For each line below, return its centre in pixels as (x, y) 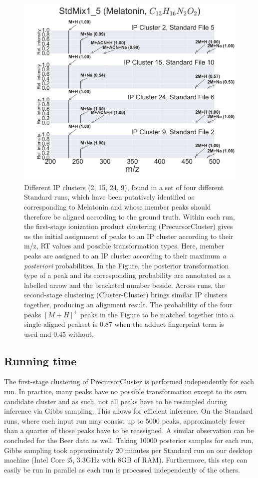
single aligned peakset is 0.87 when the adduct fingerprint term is (124, 324)
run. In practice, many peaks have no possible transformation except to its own (125, 391)
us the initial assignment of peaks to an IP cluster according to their (129, 236)
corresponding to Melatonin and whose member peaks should (118, 206)
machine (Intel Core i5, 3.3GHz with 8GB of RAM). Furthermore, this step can (126, 460)
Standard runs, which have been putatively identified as (109, 197)
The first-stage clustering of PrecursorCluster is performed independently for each (129, 381)
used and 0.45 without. (59, 334)
